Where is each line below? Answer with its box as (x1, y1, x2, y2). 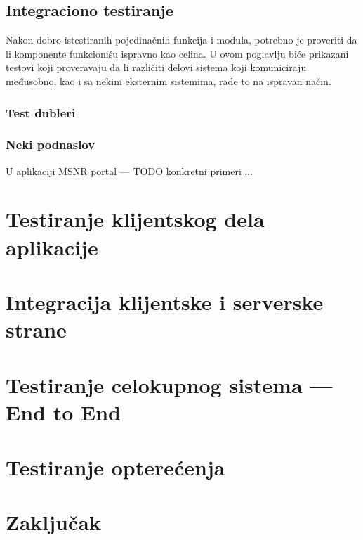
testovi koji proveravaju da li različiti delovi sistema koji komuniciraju (6, 60, 307, 75)
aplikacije (6, 232, 98, 261)
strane (6, 315, 67, 344)
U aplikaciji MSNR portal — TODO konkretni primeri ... (6, 163, 253, 178)
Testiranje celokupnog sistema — (6, 370, 333, 399)
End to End (6, 397, 121, 426)
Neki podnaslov (6, 136, 95, 153)
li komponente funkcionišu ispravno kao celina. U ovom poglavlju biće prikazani (6, 46, 349, 60)
